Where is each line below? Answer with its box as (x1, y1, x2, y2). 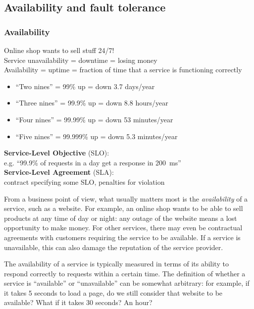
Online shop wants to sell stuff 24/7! (4, 45, 114, 55)
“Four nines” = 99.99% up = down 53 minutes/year (15, 114, 173, 124)
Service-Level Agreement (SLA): (4, 167, 114, 177)
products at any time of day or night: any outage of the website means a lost (4, 212, 237, 223)
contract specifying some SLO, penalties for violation (4, 176, 165, 187)
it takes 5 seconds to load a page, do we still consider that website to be (4, 287, 223, 298)
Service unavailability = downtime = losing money (4, 54, 157, 65)
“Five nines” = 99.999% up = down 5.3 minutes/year (15, 131, 178, 141)
